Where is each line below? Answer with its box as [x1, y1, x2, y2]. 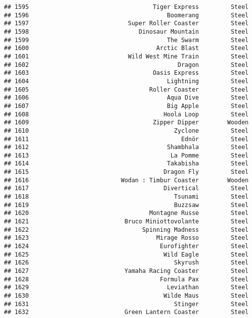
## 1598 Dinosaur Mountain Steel [4, 28, 249, 35]
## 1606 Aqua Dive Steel [4, 94, 249, 102]
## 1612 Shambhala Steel [4, 144, 249, 151]
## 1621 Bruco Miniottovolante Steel [4, 218, 249, 225]
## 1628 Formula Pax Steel [4, 275, 249, 283]
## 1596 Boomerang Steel [4, 11, 249, 19]
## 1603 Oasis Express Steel [4, 69, 249, 77]
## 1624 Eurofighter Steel [4, 243, 249, 250]
